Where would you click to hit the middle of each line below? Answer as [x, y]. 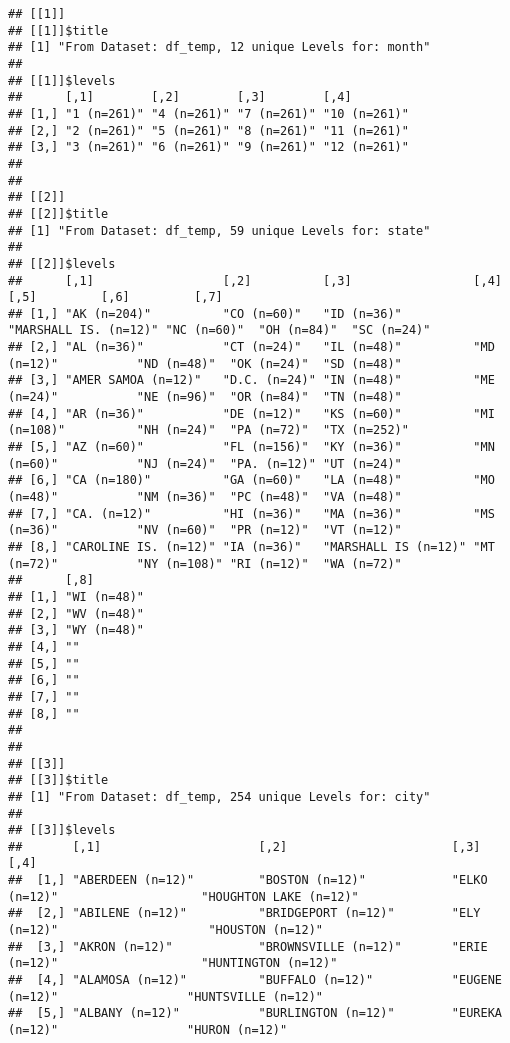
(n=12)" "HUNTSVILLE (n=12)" [165, 996]
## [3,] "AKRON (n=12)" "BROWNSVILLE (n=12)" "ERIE [248, 946]
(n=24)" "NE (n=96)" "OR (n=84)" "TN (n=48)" [205, 397]
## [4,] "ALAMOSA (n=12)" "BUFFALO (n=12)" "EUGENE [255, 980]
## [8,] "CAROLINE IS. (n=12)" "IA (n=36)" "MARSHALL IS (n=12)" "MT [251, 547]
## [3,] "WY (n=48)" [76, 630]
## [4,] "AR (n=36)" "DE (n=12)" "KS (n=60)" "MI [251, 413]
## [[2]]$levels [62, 263]
